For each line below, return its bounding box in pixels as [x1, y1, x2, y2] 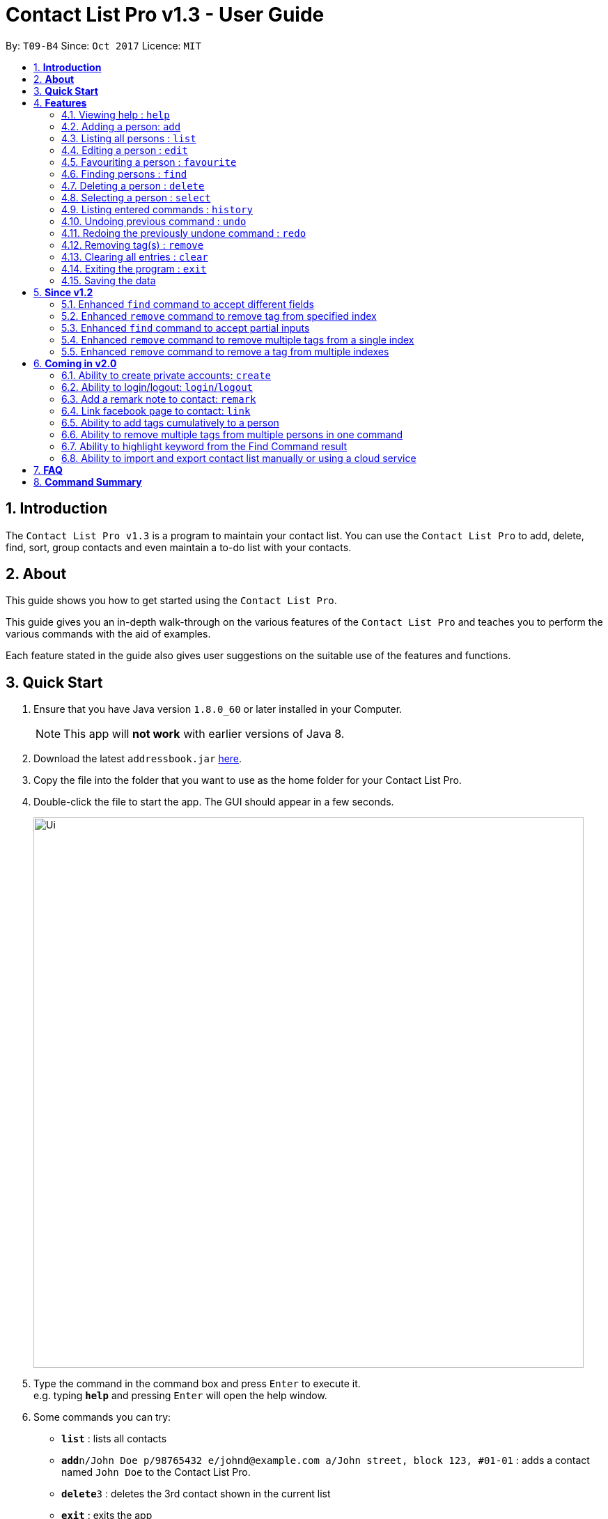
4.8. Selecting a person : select [61, 191, 211, 203]
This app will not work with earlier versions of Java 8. [63, 727, 345, 741]
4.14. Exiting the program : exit [61, 262, 207, 275]
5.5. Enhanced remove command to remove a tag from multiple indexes [61, 345, 389, 357]
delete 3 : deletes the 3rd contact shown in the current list [61, 1488, 331, 1500]
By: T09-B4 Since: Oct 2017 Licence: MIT [6, 39, 201, 52]
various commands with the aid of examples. [6, 628, 211, 640]
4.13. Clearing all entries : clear [61, 250, 208, 263]
